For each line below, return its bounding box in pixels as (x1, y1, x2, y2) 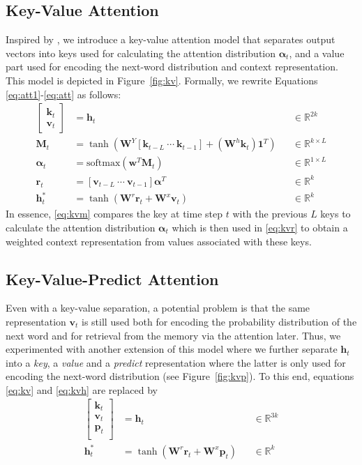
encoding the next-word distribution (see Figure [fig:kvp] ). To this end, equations (6, 369, 354, 383)
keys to (320, 206, 351, 221)
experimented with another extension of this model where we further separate (6, 342, 338, 356)
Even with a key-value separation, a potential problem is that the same (6, 300, 310, 315)
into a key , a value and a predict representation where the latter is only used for (6, 355, 346, 369)
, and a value (289, 45, 345, 60)
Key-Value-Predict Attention (6, 268, 219, 289)
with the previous (232, 206, 308, 221)
